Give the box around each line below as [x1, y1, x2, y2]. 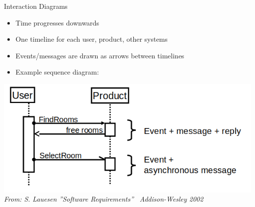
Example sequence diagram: [15, 67, 99, 77]
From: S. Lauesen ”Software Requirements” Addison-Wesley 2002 [4, 194, 204, 204]
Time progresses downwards [15, 17, 100, 27]
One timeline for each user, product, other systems [15, 34, 168, 44]
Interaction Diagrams [4, 1, 68, 11]
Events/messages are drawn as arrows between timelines [15, 50, 184, 60]
